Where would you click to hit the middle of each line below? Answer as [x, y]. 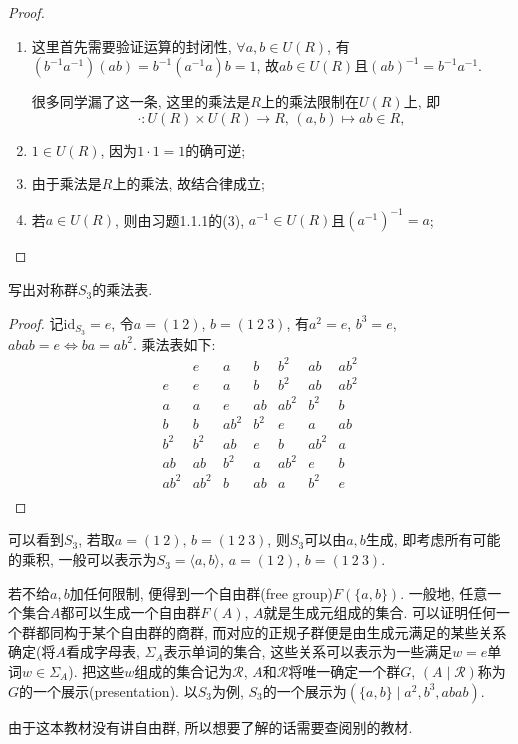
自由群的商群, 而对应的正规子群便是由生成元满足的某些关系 [313, 631]
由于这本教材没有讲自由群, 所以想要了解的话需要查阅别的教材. [210, 726]
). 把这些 [96, 671]
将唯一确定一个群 [344, 671]
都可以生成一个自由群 [130, 612]
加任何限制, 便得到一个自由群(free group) [201, 592]
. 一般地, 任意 [444, 592]
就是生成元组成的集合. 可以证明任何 [380, 612]
